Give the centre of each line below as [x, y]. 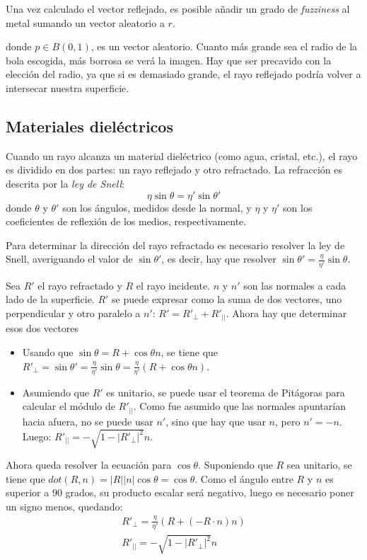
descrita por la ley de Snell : [65, 183]
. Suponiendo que [235, 465]
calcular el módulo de [69, 406]
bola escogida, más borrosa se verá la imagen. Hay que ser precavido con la [169, 60]
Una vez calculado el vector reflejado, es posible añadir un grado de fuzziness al [178, 8]
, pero [288, 421]
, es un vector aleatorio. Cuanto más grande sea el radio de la [224, 46]
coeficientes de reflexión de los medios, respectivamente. [126, 221]
